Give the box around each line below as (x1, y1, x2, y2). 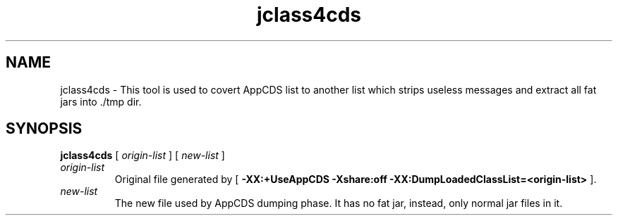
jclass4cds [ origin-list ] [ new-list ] (60, 149, 225, 162)
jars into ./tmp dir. (60, 95, 142, 108)
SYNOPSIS (6, 120, 83, 138)
